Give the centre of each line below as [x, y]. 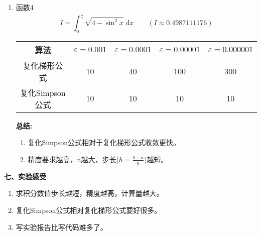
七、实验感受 [25, 176]
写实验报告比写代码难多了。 [61, 227]
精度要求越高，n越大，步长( [73, 159]
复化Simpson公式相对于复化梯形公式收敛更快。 [104, 142]
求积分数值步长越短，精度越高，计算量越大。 [90, 193]
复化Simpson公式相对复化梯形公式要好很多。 [89, 210]
